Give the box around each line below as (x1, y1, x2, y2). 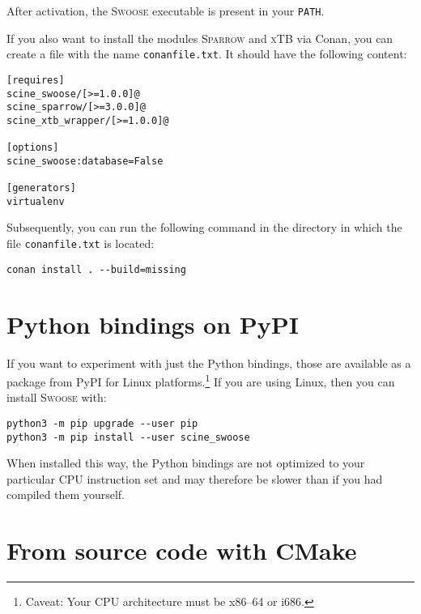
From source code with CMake (6, 534, 357, 567)
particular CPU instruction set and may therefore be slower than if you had (6, 470, 383, 487)
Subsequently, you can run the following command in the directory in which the (6, 219, 402, 236)
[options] (6, 142, 59, 154)
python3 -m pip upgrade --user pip (6, 417, 198, 429)
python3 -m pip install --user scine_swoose (6, 431, 250, 443)
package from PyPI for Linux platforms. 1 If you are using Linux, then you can (6, 371, 395, 390)
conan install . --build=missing (6, 263, 186, 275)
